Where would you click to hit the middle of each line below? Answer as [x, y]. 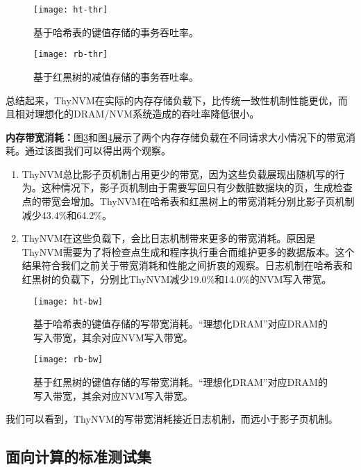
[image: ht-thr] [71, 10]
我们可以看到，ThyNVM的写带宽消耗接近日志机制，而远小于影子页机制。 [172, 419]
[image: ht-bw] [68, 301]
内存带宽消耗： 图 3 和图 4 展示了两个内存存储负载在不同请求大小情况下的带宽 [176, 137]
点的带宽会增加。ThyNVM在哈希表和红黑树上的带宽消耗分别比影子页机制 [188, 201]
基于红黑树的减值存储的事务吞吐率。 [116, 76]
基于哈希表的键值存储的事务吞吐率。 [116, 32]
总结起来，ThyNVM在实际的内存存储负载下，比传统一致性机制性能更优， [172, 100]
